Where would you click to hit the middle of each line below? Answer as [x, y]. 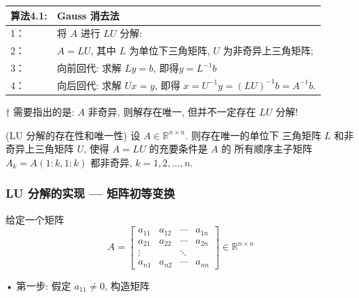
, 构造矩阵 [127, 285]
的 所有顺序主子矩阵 [267, 149]
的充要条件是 [178, 149]
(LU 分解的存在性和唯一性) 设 [73, 135]
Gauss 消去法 [88, 15]
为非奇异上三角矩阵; [268, 50]
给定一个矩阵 [35, 219]
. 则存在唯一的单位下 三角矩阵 [253, 135]
